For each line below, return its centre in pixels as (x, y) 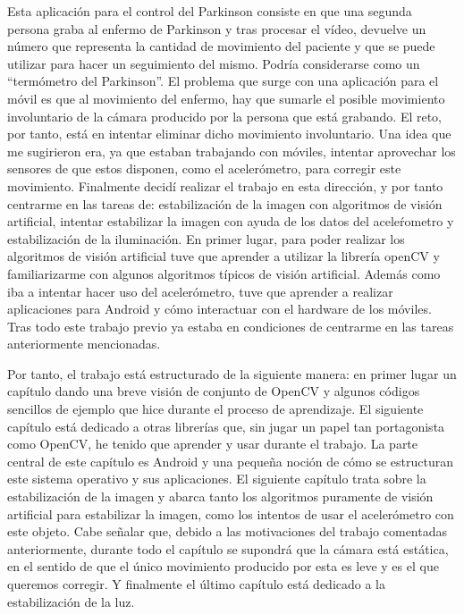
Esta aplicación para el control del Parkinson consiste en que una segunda (210, 11)
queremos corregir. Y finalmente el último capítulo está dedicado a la (197, 584)
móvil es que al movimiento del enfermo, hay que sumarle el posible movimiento (226, 98)
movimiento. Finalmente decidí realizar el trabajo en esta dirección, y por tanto (225, 185)
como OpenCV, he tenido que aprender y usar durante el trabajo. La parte (213, 444)
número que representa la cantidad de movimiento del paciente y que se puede (221, 46)
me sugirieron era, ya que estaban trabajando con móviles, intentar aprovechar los (232, 151)
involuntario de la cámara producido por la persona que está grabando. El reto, (225, 116)
